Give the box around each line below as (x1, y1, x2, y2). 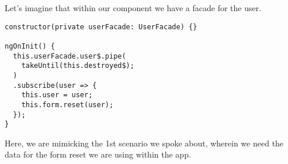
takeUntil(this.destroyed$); (21, 61, 134, 70)
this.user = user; (21, 91, 93, 100)
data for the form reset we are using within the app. (5, 148, 191, 160)
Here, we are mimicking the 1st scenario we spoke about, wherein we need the (5, 136, 284, 149)
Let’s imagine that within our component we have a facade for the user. (5, 2, 262, 13)
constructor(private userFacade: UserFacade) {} (5, 22, 197, 31)
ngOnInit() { (5, 42, 55, 50)
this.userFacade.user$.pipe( (13, 52, 126, 60)
